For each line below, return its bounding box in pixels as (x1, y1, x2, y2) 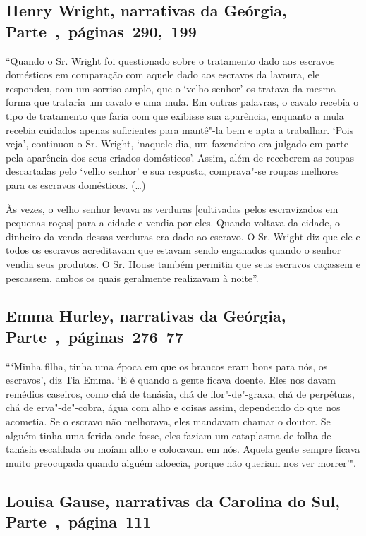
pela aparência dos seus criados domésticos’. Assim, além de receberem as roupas (6, 150, 354, 164)
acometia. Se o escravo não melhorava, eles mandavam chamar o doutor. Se (6, 414, 331, 429)
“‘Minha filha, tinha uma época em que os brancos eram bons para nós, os (6, 358, 328, 373)
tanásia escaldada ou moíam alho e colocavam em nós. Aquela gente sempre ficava (6, 441, 360, 456)
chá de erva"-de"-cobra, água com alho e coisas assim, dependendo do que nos (6, 400, 341, 415)
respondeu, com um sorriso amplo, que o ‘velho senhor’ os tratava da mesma (6, 80, 336, 95)
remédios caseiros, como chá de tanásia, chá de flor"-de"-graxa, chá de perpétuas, (6, 386, 355, 401)
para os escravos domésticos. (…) (6, 177, 146, 192)
